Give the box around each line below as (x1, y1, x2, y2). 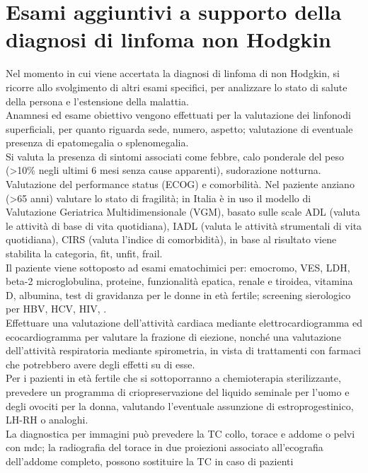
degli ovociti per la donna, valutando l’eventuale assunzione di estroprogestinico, (6, 398, 354, 413)
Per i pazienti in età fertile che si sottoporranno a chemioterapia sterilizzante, (6, 370, 341, 385)
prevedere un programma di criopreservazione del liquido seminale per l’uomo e (6, 384, 350, 399)
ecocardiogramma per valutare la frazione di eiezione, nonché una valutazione (6, 329, 341, 344)
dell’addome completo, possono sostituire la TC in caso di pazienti (6, 453, 294, 468)
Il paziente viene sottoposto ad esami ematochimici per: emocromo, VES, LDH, (6, 259, 350, 274)
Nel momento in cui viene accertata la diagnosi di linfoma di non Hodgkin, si (6, 66, 340, 81)
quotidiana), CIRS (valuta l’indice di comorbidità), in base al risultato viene (6, 232, 337, 247)
